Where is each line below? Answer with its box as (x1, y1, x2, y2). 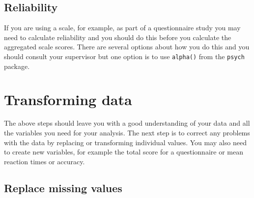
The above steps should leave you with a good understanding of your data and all (4, 118, 250, 128)
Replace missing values (4, 180, 122, 195)
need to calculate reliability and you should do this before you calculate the (4, 32, 231, 42)
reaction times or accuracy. (4, 156, 85, 166)
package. (4, 61, 30, 71)
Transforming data (4, 89, 132, 110)
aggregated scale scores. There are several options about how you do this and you (4, 42, 250, 52)
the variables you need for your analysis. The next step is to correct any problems (4, 127, 250, 137)
